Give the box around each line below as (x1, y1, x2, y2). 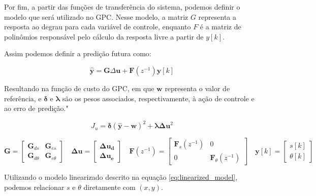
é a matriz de (200, 21, 241, 32)
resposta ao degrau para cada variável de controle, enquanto (4, 21, 191, 32)
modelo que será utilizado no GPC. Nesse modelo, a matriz (4, 11, 188, 22)
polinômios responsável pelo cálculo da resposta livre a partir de (4, 31, 204, 42)
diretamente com (83, 181, 136, 192)
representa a (198, 11, 237, 22)
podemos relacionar (4, 181, 65, 192)
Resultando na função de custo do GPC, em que (4, 83, 154, 93)
